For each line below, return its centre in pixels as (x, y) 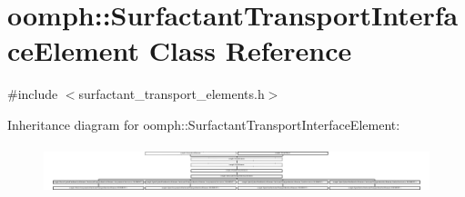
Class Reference (250, 50)
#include (33, 94)
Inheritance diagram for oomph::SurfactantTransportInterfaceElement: (204, 124)
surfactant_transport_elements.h (172, 94)
